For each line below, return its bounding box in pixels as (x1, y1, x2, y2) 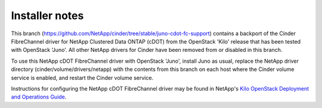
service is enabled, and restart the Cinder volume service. (11, 74, 154, 81)
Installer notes (11, 9, 84, 22)
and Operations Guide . (11, 93, 67, 101)
